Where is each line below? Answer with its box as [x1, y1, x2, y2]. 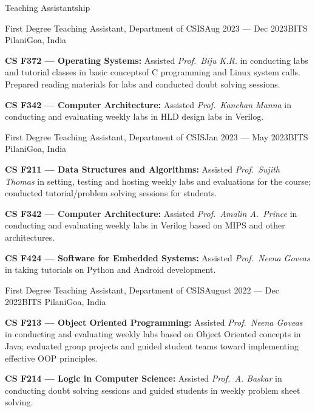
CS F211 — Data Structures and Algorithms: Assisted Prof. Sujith [5, 162, 280, 175]
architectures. [5, 230, 55, 243]
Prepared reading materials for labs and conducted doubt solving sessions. [5, 77, 280, 90]
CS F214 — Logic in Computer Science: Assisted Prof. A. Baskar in [5, 372, 282, 385]
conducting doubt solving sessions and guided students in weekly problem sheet [5, 383, 300, 396]
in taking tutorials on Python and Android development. [5, 263, 216, 276]
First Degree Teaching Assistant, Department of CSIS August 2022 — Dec [5, 283, 279, 296]
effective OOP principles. [5, 351, 98, 364]
